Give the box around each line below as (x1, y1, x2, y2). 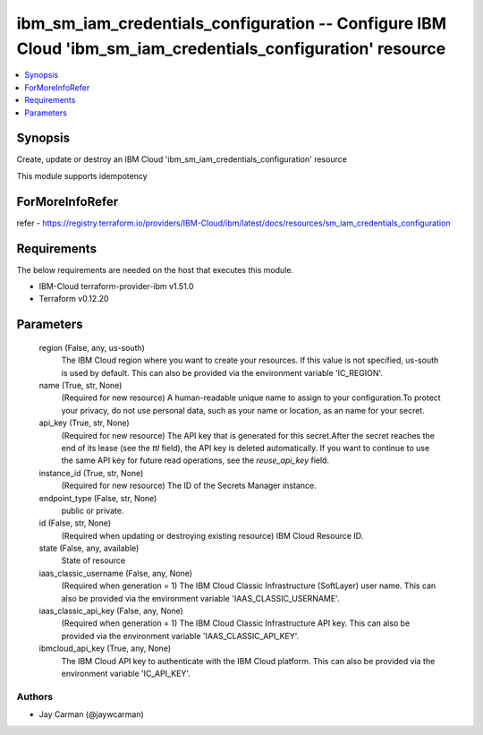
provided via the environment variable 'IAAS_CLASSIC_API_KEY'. (61, 630, 300, 641)
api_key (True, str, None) (38, 417, 130, 429)
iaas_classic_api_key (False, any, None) (38, 605, 183, 617)
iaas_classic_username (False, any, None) (38, 568, 192, 578)
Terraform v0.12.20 (38, 294, 109, 304)
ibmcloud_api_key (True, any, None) (38, 643, 172, 654)
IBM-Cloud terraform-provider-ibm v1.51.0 (38, 281, 194, 292)
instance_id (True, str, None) (38, 467, 144, 478)
